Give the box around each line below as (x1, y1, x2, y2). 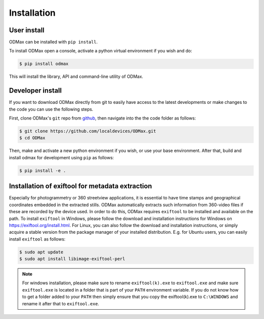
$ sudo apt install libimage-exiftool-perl (19, 256, 126, 262)
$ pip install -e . (19, 168, 66, 173)
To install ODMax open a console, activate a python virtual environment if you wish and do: (9, 48, 193, 54)
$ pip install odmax (19, 61, 68, 67)
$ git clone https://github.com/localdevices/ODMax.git (19, 128, 156, 134)
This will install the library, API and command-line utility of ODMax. (9, 74, 144, 79)
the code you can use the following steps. (9, 106, 93, 112)
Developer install (9, 86, 62, 95)
